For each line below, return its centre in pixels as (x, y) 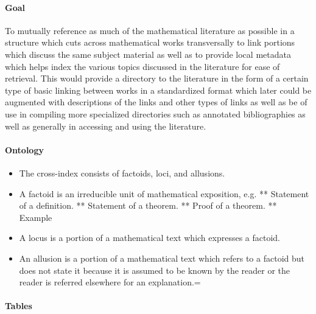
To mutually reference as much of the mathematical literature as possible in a (150, 30)
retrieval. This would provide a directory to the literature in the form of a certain (157, 78)
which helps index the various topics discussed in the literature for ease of (142, 66)
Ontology (24, 149)
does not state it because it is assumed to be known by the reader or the (155, 270)
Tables (19, 306)
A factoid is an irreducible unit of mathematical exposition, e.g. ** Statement (164, 193)
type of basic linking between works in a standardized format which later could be (158, 90)
